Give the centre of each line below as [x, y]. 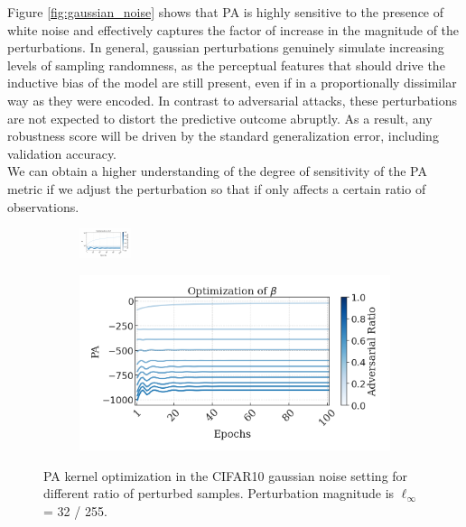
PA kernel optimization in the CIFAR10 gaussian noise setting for [226, 475]
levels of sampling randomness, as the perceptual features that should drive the [226, 65]
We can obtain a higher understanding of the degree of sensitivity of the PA [217, 171]
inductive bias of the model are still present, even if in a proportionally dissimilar [232, 83]
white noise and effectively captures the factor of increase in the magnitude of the [233, 29]
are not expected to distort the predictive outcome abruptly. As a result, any [220, 118]
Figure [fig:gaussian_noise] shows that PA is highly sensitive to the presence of [226, 12]
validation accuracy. [62, 153]
